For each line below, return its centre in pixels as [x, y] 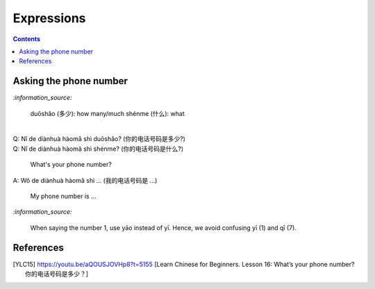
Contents [27, 39]
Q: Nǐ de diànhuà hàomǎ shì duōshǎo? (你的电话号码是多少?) [99, 139]
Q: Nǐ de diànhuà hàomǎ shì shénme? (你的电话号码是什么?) [98, 149]
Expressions [49, 18]
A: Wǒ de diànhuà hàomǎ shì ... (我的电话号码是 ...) [85, 180]
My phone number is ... [63, 196]
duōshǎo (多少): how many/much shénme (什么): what [107, 113]
